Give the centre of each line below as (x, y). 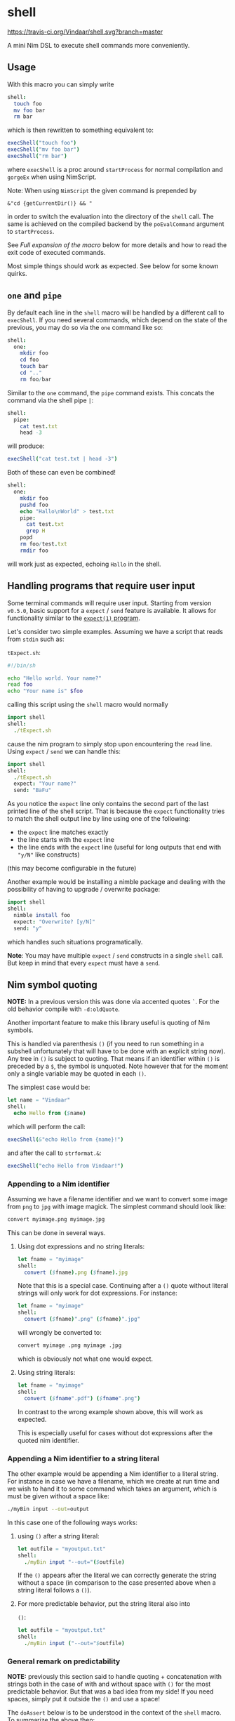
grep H (35, 531)
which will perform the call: (46, 1126)
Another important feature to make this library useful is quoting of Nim (109, 1023)
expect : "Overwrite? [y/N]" (55, 922)
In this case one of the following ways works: (73, 1522)
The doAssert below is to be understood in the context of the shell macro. (114, 1713)
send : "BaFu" (33, 791)
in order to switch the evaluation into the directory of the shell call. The (110, 216)
